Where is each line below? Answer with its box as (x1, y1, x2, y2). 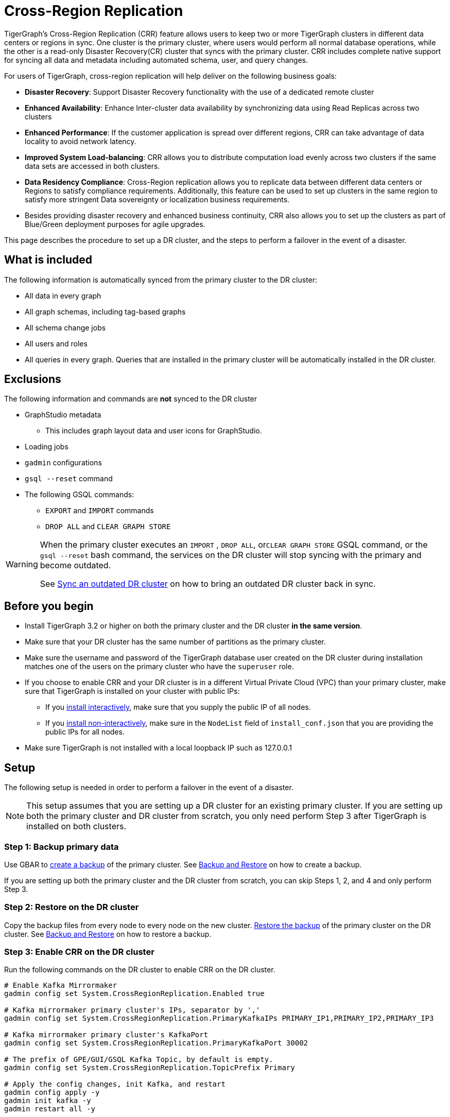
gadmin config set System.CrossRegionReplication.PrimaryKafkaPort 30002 (4, 1039, 308, 1048)
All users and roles (25, 339, 88, 348)
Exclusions (4, 373, 61, 386)
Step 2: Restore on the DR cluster (4, 902, 139, 913)
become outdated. (40, 560, 111, 571)
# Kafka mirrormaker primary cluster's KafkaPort (4, 1031, 209, 1039)
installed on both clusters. (26, 821, 127, 832)
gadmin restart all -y (4, 1105, 96, 1113)
